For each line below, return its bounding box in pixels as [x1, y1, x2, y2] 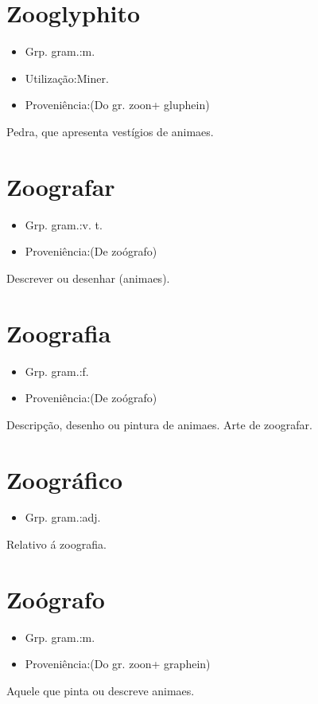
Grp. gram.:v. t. [25, 216, 103, 233]
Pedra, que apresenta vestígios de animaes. [6, 123, 214, 139]
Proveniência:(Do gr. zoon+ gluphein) [25, 96, 210, 113]
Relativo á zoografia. [6, 536, 107, 553]
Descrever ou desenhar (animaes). [6, 269, 170, 286]
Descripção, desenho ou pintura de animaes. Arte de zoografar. [6, 416, 312, 432]
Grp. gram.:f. [25, 362, 89, 379]
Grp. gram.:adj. [25, 509, 101, 526]
